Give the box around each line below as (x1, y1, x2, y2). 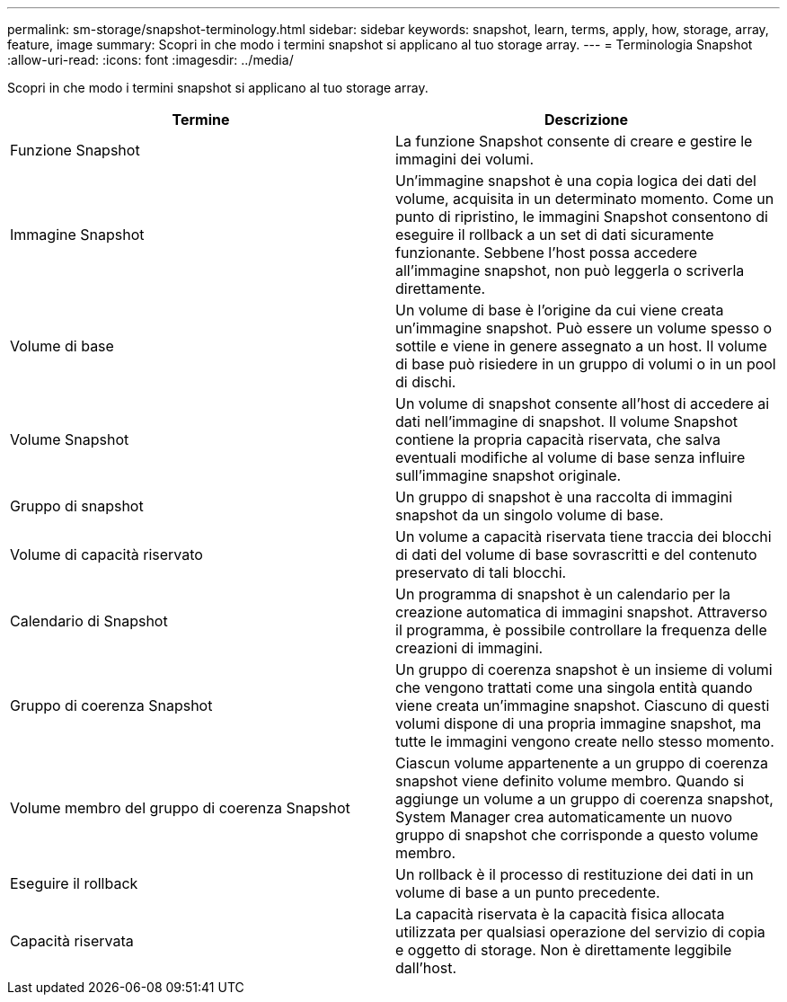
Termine (172, 111, 230, 129)
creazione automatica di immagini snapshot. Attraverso (395, 603, 768, 621)
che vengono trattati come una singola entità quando (395, 678, 753, 696)
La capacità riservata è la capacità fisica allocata (395, 905, 725, 923)
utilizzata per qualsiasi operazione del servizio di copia (395, 923, 765, 941)
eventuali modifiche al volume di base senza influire (395, 448, 746, 466)
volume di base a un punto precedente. (395, 883, 660, 901)
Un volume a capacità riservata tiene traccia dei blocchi (395, 528, 772, 545)
